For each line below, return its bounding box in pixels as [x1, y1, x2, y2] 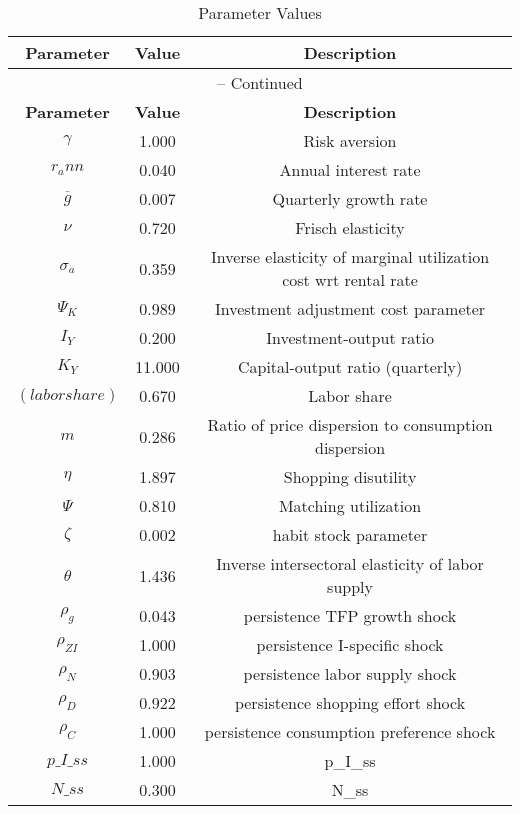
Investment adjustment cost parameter [214, 297, 486, 320]
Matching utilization [278, 494, 422, 517]
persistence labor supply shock [243, 662, 457, 685]
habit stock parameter [272, 523, 428, 546]
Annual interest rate [279, 158, 421, 181]
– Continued [217, 71, 303, 94]
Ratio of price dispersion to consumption [207, 413, 493, 436]
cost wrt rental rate [282, 268, 418, 291]
